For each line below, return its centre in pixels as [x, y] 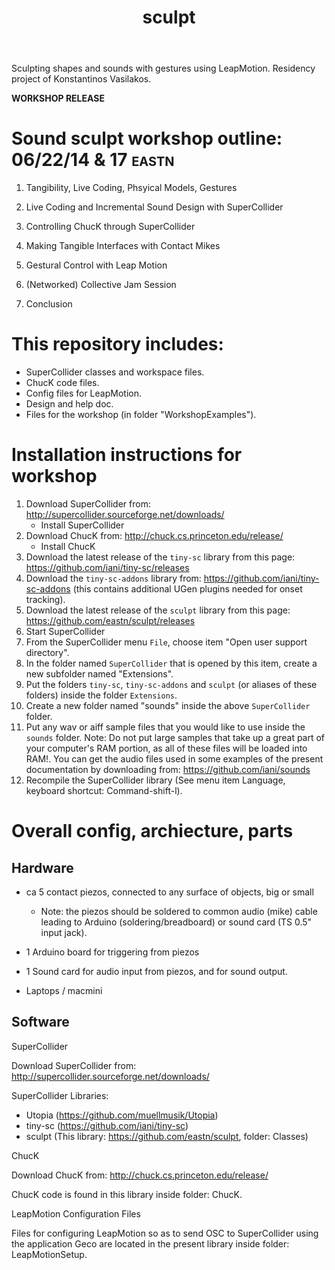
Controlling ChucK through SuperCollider [110, 227]
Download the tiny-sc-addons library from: [113, 578]
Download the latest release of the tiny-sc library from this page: [160, 557]
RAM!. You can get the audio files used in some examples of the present [174, 759]
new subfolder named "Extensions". [99, 674]
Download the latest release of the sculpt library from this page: [158, 610]
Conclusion [49, 304]
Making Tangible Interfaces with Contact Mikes [123, 246]
